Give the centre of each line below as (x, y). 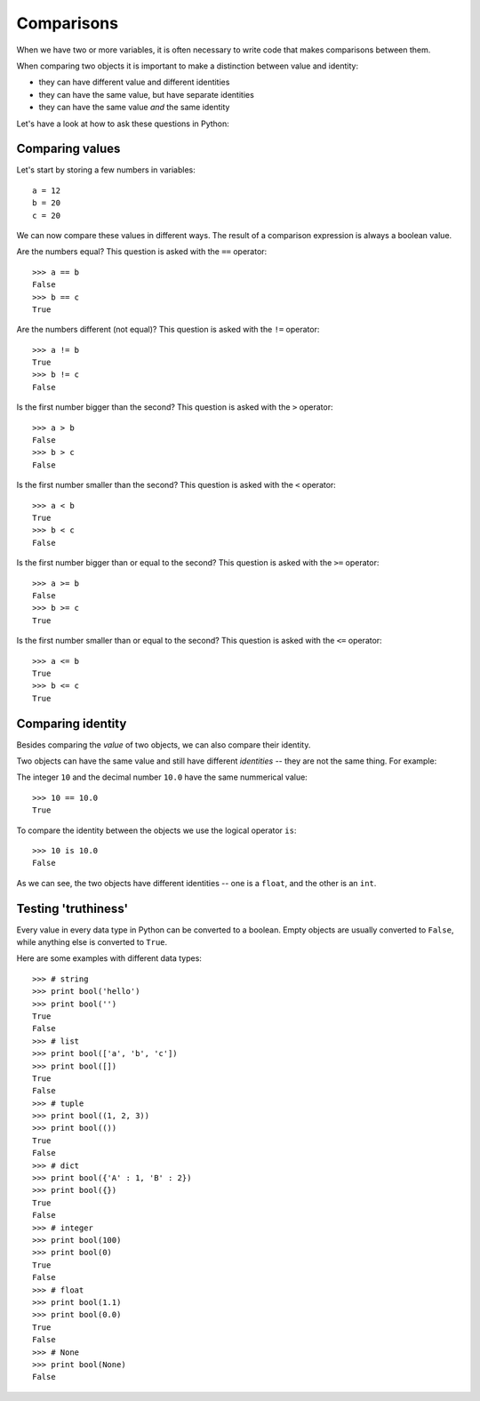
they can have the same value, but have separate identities (147, 94)
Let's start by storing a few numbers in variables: (106, 170)
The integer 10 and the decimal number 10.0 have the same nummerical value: (162, 777)
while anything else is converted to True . (92, 942)
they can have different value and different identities (134, 82)
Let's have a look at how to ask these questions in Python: (123, 124)
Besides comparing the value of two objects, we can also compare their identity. (164, 745)
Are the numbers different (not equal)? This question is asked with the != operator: (168, 330)
